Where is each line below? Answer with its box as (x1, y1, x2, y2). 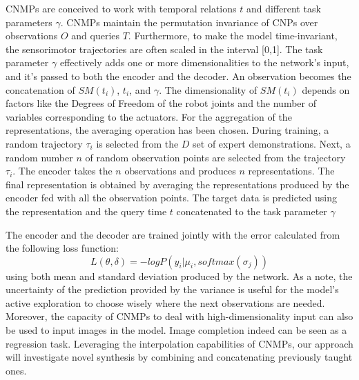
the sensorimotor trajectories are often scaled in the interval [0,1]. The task (6, 41, 323, 56)
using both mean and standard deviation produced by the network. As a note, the (6, 268, 353, 283)
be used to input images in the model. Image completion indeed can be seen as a (6, 323, 347, 337)
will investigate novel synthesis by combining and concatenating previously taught (6, 350, 353, 364)
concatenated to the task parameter (176, 203, 327, 218)
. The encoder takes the (12, 163, 113, 178)
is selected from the (96, 136, 179, 150)
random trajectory (6, 136, 83, 150)
